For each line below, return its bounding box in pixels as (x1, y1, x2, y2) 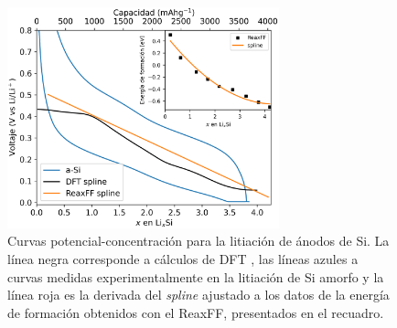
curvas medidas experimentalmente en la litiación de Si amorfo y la (7, 267, 384, 286)
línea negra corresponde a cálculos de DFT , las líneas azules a (7, 249, 359, 268)
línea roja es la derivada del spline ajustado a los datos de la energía (7, 285, 390, 304)
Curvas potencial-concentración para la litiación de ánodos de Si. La (7, 231, 390, 250)
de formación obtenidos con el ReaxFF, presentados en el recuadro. (7, 302, 384, 322)
